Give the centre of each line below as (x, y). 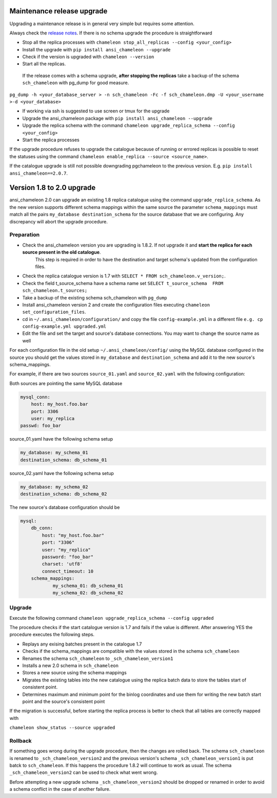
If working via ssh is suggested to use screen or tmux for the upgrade (96, 111)
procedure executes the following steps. (52, 635)
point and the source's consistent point (64, 701)
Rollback (21, 740)
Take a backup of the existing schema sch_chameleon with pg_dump (95, 297)
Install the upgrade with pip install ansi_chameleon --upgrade (96, 49)
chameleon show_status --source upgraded (62, 728)
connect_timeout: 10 (68, 571)
